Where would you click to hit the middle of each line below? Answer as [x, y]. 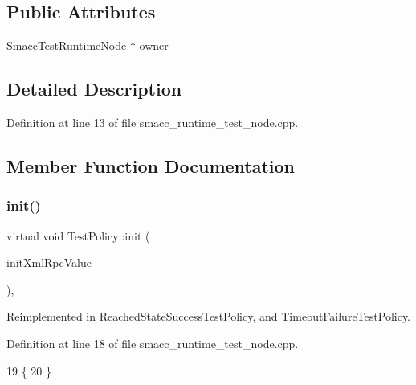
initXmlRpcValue [49, 262]
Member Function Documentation [151, 165]
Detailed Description [94, 89]
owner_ [158, 45]
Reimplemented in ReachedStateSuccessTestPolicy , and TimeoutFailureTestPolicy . [209, 316]
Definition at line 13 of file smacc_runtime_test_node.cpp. [153, 122]
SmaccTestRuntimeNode [67, 45]
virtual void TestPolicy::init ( [78, 235]
